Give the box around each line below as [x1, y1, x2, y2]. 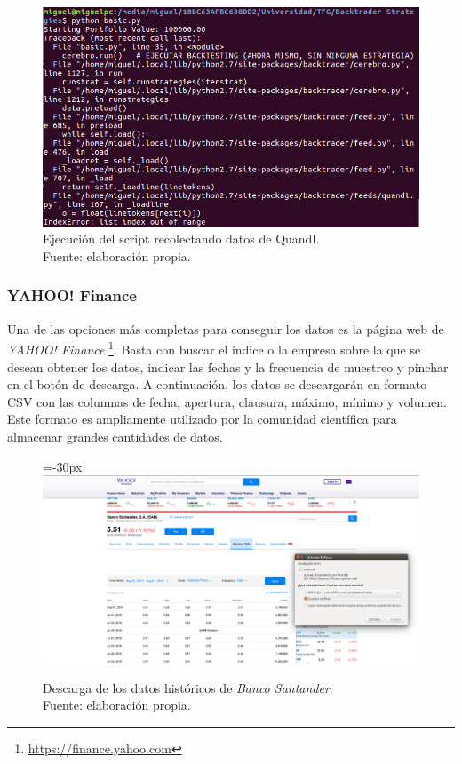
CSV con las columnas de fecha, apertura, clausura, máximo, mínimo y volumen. [7, 392, 448, 410]
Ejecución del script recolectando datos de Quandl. [43, 229, 320, 248]
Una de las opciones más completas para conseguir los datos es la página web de [7, 319, 444, 338]
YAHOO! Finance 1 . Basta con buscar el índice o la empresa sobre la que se [7, 338, 421, 358]
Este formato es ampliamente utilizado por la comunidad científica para [7, 410, 397, 428]
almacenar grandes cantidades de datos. [7, 426, 223, 445]
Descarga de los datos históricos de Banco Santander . [43, 678, 333, 696]
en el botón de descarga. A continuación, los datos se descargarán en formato [7, 375, 427, 394]
